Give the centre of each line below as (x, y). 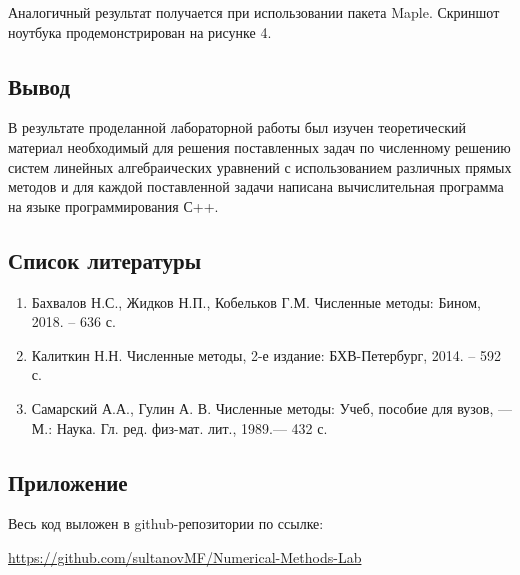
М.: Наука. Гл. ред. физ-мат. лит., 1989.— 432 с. (179, 427)
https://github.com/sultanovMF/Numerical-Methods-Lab (185, 556)
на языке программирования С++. (113, 205)
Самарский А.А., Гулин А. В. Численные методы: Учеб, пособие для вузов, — (271, 407)
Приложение (68, 481)
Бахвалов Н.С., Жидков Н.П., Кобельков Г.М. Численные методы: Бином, (256, 301)
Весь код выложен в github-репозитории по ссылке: (166, 523)
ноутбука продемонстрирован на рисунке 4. (140, 31)
